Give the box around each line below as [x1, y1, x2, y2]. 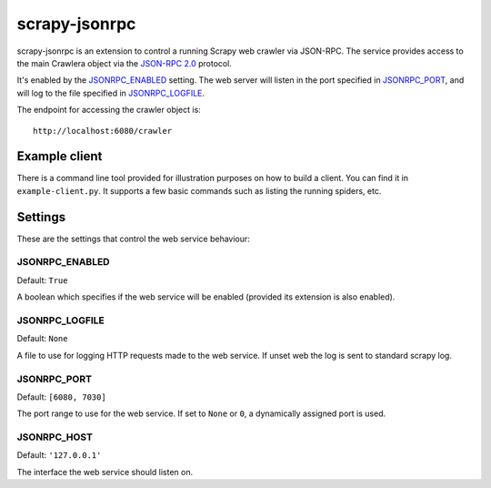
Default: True [16, 274, 68, 286]
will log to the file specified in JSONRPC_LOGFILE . [16, 87, 205, 98]
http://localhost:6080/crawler [33, 126, 173, 136]
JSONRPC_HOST [16, 431, 93, 443]
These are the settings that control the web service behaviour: [16, 233, 250, 244]
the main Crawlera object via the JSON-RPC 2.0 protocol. [16, 57, 232, 68]
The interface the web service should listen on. [16, 466, 194, 477]
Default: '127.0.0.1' [16, 450, 102, 461]
